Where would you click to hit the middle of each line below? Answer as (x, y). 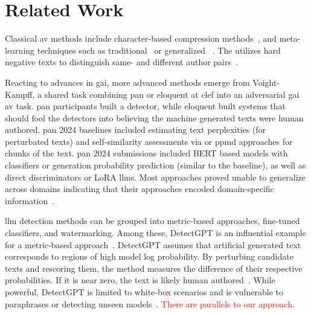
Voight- (266, 82)
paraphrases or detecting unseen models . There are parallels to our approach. (150, 303)
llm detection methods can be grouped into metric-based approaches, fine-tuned (152, 221)
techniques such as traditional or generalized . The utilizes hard (159, 50)
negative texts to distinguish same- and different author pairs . (121, 62)
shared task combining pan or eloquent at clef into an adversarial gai (172, 94)
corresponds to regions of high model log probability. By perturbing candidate (149, 256)
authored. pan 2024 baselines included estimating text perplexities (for (136, 130)
